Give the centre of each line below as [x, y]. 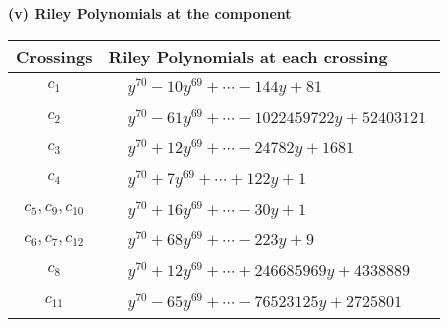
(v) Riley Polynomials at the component [150, 13]
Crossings [54, 56]
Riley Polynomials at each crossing [248, 56]
